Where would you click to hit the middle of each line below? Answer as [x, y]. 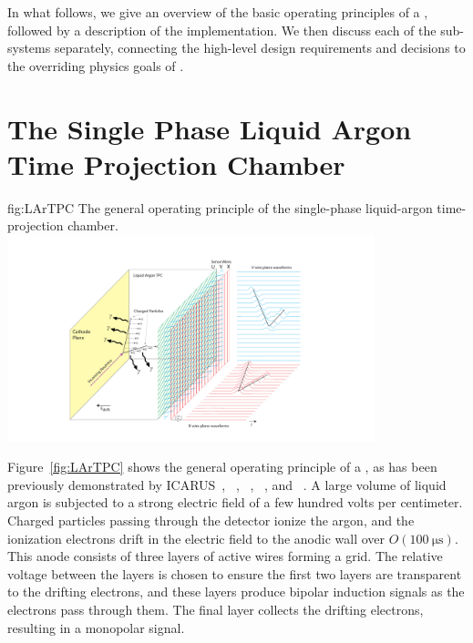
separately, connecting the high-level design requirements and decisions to [260, 48]
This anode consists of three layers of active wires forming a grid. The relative [225, 556]
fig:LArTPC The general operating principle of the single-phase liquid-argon [220, 207]
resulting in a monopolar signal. [96, 627]
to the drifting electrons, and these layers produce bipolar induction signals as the [236, 592]
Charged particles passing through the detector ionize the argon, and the [211, 521]
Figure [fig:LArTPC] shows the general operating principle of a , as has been [222, 467]
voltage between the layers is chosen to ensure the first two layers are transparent [235, 573]
